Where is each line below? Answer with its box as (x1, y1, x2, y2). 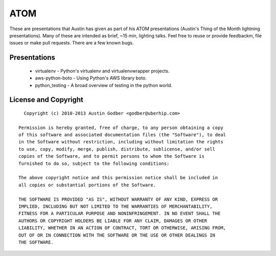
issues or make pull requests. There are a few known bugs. (9, 40, 134, 46)
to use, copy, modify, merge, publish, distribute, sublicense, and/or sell (18, 146, 216, 152)
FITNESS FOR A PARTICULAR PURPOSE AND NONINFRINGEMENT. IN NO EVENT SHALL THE (18, 210, 221, 217)
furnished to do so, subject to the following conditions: (18, 160, 170, 166)
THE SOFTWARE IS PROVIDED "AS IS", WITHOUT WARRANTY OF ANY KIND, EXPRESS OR (18, 196, 218, 202)
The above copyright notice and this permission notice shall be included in (18, 175, 218, 181)
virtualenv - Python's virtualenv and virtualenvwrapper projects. (35, 68, 170, 74)
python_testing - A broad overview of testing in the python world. (35, 82, 173, 88)
